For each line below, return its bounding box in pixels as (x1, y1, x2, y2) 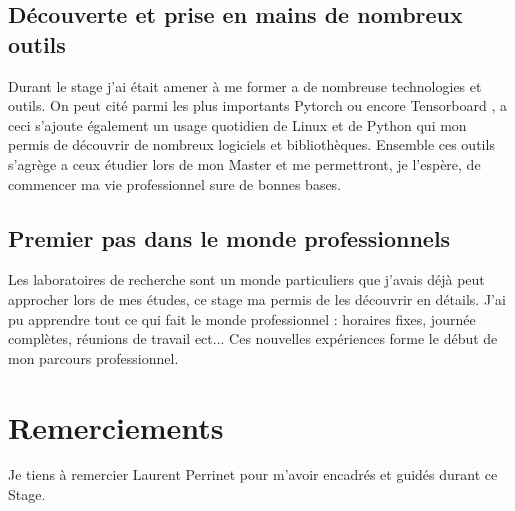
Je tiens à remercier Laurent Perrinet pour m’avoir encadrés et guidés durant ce (8, 464, 498, 485)
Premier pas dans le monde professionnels (8, 222, 451, 253)
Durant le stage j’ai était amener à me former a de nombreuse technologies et (8, 75, 482, 96)
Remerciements (8, 406, 224, 447)
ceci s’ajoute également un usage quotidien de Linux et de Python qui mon (8, 114, 467, 135)
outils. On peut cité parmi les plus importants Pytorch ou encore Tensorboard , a (8, 95, 508, 116)
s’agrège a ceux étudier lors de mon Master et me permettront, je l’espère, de (8, 153, 481, 174)
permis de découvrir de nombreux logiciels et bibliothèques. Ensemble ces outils (8, 134, 495, 155)
